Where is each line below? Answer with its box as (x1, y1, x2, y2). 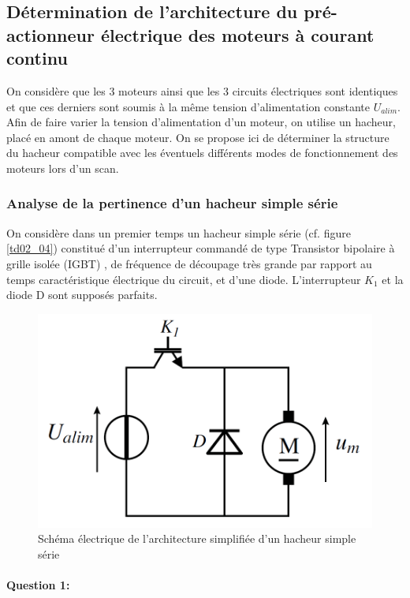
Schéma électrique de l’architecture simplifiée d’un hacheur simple (38, 530, 356, 547)
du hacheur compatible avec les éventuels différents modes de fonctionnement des (6, 144, 398, 161)
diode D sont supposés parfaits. (6, 286, 158, 303)
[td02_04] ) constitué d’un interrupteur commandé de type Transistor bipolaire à (6, 240, 395, 256)
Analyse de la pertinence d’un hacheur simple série (6, 193, 338, 213)
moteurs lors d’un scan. (6, 159, 119, 176)
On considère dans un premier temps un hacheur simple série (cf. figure (6, 224, 351, 241)
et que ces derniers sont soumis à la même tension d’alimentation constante (6, 98, 370, 114)
